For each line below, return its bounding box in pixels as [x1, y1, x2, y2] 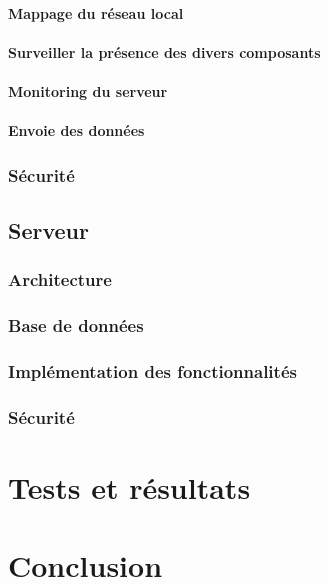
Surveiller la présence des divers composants [8, 41, 321, 62]
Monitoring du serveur [8, 80, 168, 101]
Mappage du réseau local [8, 2, 184, 23]
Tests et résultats [8, 466, 251, 507]
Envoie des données [8, 120, 145, 141]
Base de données [8, 313, 144, 338]
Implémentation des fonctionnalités [8, 358, 297, 383]
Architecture [8, 267, 112, 292]
